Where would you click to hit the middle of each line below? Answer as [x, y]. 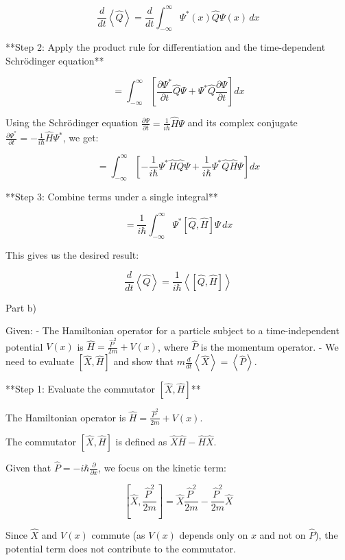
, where [173, 346]
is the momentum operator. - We [270, 346]
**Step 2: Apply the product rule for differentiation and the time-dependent [166, 47]
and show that [143, 361]
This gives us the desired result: [72, 254]
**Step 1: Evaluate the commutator [81, 389]
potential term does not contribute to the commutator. [121, 548]
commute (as [118, 534]
